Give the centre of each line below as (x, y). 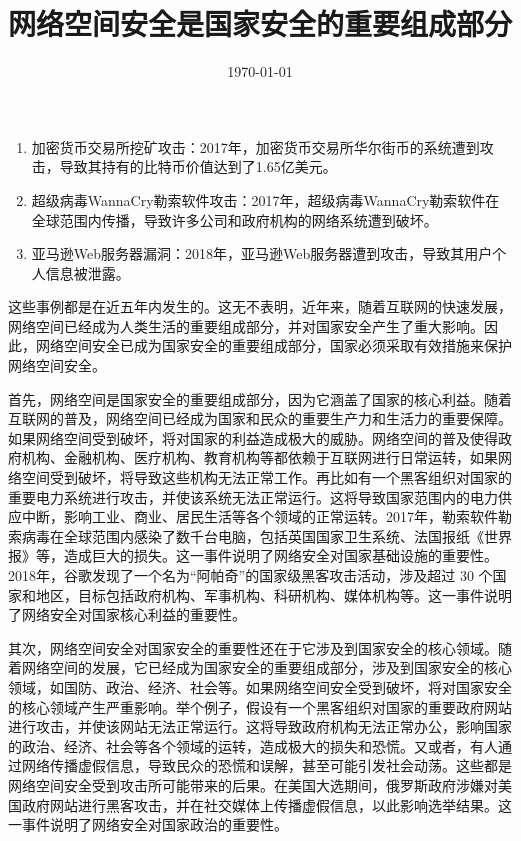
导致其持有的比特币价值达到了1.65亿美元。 (198, 166)
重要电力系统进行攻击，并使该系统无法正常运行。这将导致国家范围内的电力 (253, 496)
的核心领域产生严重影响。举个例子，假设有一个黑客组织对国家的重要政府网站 (260, 706)
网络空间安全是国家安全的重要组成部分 (260, 23)
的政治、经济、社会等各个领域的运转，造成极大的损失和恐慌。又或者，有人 (253, 745)
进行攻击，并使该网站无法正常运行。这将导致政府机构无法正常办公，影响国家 (260, 726)
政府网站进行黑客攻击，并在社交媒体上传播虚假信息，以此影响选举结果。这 (266, 804)
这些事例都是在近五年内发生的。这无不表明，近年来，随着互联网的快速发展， (260, 306)
